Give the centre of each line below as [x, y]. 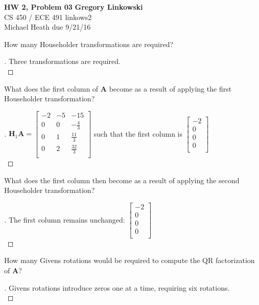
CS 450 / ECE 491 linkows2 [48, 17]
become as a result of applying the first [170, 88]
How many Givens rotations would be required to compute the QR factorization [129, 260]
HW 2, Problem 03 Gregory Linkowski [74, 7]
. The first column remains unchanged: [65, 219]
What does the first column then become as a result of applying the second [122, 180]
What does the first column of [51, 88]
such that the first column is [138, 133]
